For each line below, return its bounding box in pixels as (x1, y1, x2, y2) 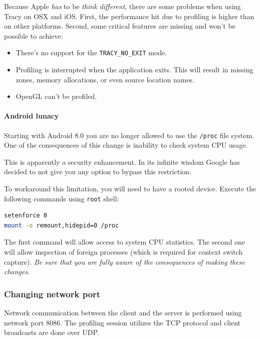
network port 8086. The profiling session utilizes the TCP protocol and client (4, 317, 240, 327)
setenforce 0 (4, 212, 47, 219)
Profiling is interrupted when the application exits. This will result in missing (16, 64, 253, 75)
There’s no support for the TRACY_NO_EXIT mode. (16, 47, 167, 58)
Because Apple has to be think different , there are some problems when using (4, 1, 241, 11)
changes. (4, 266, 30, 277)
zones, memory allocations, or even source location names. (16, 74, 195, 84)
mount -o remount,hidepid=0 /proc (4, 221, 119, 229)
